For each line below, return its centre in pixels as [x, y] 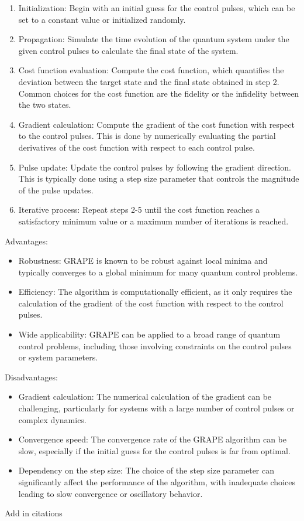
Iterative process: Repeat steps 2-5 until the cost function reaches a [139, 210]
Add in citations [34, 513]
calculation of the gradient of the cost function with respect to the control [151, 303]
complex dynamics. [52, 419]
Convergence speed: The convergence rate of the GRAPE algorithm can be [153, 439]
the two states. [45, 105]
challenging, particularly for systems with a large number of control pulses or [156, 408]
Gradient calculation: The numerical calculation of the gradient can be [145, 396]
